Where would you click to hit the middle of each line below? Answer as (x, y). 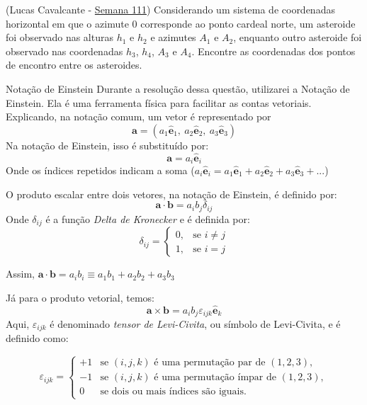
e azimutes (173, 37)
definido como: (37, 338)
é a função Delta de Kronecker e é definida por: (148, 218)
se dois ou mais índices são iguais (172, 392)
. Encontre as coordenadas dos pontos (273, 51)
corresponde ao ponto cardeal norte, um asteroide (248, 23)
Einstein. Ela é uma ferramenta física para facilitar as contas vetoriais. (159, 102)
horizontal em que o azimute (67, 23)
